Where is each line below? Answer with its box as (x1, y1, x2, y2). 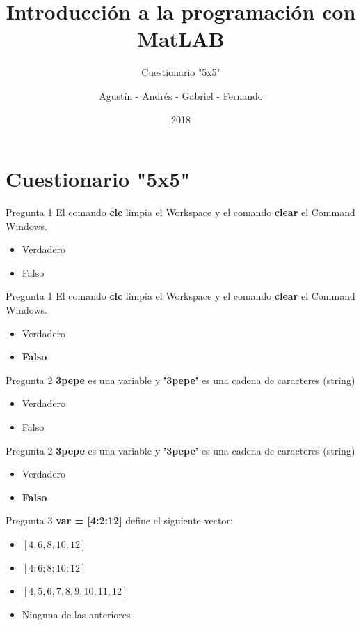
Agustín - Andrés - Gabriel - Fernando (99, 88, 263, 102)
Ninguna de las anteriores (22, 606, 131, 621)
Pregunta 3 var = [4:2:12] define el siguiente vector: (6, 513, 233, 528)
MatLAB (137, 24, 225, 53)
